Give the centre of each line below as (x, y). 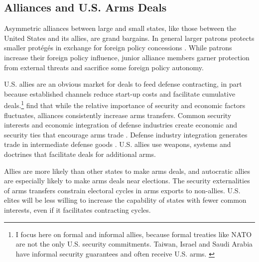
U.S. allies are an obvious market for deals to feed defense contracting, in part (123, 84)
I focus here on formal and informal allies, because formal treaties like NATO (134, 234)
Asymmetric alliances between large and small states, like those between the (120, 28)
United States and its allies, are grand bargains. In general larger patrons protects (129, 38)
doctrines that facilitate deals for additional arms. (80, 154)
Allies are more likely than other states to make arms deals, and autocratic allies (127, 171)
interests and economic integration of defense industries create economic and (121, 125)
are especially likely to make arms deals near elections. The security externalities (127, 181)
